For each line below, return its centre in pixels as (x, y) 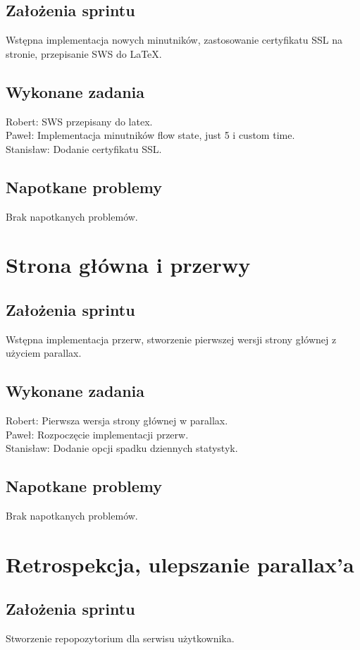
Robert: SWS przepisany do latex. (79, 121)
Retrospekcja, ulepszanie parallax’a (180, 564)
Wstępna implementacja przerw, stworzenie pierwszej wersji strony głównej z (171, 339)
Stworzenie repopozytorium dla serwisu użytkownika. (120, 638)
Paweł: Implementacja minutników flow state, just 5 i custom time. (150, 135)
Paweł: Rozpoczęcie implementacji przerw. (97, 434)
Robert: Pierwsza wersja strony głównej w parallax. (117, 421)
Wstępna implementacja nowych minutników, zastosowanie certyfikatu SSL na (174, 40)
